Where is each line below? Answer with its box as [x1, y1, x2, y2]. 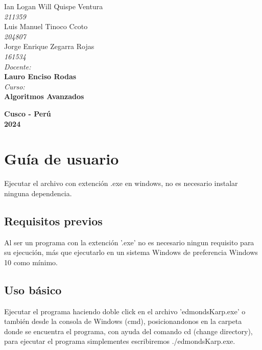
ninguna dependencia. [4, 188, 72, 198]
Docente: [4, 61, 31, 72]
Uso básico [4, 282, 62, 297]
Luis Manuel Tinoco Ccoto [4, 21, 88, 32]
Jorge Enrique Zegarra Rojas [4, 41, 94, 52]
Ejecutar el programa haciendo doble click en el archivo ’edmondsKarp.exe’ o [4, 306, 246, 316]
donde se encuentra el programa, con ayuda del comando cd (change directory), [4, 325, 253, 336]
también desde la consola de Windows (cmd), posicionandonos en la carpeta [4, 316, 242, 326]
